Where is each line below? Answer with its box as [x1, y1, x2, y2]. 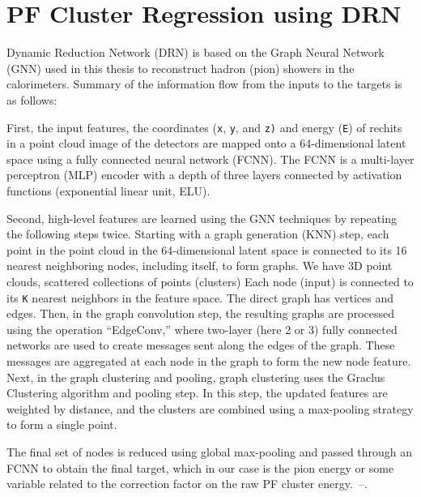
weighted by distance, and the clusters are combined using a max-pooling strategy [6, 400, 414, 417]
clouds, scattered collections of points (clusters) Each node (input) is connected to [6, 272, 414, 289]
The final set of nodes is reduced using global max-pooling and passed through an [6, 443, 413, 460]
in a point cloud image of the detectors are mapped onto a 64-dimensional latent [6, 135, 406, 152]
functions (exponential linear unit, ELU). [6, 182, 210, 199]
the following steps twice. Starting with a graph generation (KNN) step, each [6, 225, 389, 242]
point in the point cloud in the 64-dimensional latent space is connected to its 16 [6, 241, 407, 258]
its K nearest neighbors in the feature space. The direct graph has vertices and [6, 289, 394, 306]
